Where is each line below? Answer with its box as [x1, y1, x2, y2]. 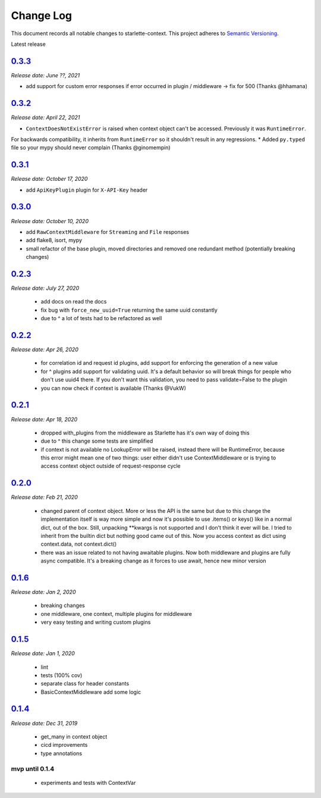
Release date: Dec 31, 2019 [11, 719, 78, 727]
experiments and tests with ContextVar [40, 779, 136, 786]
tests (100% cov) [40, 671, 83, 678]
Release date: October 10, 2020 [11, 217, 89, 224]
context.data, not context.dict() [40, 540, 117, 547]
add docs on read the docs [40, 298, 107, 305]
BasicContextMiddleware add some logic [40, 688, 141, 696]
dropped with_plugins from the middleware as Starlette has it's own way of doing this [40, 429, 250, 436]
